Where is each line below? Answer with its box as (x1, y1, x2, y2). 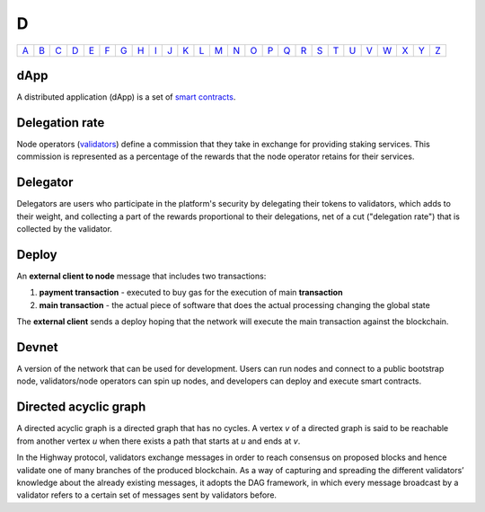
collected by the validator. (16, 224, 112, 234)
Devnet (16, 340, 58, 355)
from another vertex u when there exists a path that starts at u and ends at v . (16, 436, 301, 446)
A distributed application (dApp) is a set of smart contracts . (16, 92, 236, 102)
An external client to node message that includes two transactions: (16, 270, 267, 281)
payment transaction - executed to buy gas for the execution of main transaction (39, 287, 343, 298)
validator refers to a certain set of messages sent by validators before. (16, 490, 278, 500)
